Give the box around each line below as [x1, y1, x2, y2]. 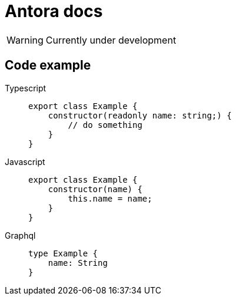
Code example [5, 58, 91, 73]
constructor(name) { [48, 184, 142, 194]
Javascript [5, 156, 45, 167]
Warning [6, 34, 44, 46]
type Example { [28, 248, 98, 258]
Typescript [5, 83, 46, 93]
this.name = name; [68, 193, 152, 203]
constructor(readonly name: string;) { [48, 110, 232, 120]
